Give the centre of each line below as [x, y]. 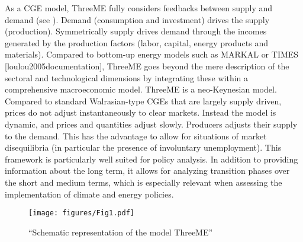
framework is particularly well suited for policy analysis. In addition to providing [151, 159]
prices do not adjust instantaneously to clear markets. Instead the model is [141, 112]
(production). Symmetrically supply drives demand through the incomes [136, 31]
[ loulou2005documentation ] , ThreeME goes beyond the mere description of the [147, 66]
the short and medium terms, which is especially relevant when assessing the [144, 182]
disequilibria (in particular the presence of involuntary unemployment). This [143, 147]
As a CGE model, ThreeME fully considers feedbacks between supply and [139, 8]
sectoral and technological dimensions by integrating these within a [127, 77]
